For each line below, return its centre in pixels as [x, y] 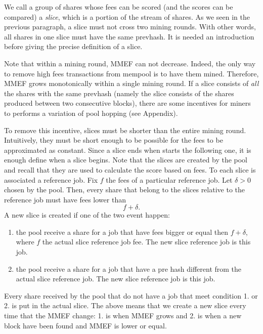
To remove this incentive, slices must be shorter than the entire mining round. [125, 130]
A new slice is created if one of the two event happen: [87, 215]
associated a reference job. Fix [51, 179]
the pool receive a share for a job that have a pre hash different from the [129, 268]
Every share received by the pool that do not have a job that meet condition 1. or [131, 295]
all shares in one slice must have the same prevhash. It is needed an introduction [129, 36]
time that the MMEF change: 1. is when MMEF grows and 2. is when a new [123, 316]
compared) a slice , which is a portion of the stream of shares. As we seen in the [127, 16]
